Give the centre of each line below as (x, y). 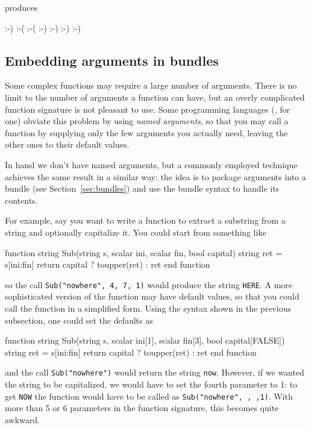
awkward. (22, 419)
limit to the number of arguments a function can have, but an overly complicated (155, 97)
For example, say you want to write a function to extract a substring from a (145, 220)
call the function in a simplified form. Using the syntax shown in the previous (148, 308)
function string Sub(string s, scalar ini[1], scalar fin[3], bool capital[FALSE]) (145, 340)
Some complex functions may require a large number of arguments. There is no (151, 85)
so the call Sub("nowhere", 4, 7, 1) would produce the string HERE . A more (149, 284)
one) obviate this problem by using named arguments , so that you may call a (147, 121)
